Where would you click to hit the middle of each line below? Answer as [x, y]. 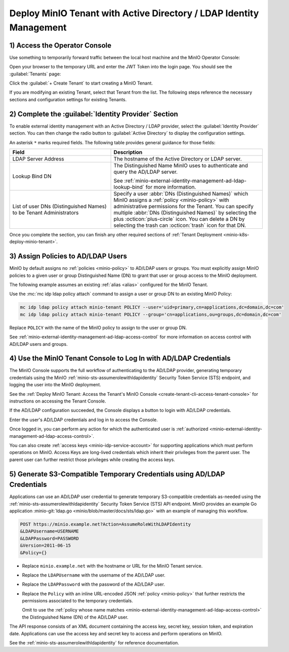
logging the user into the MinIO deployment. [55, 385]
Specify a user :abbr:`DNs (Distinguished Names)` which [181, 193]
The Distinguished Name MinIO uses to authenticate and [181, 166]
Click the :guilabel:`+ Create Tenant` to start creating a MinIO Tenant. [81, 83]
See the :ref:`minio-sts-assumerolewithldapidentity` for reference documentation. [94, 643]
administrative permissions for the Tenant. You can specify [184, 206]
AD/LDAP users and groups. [38, 344]
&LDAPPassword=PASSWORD [50, 538]
